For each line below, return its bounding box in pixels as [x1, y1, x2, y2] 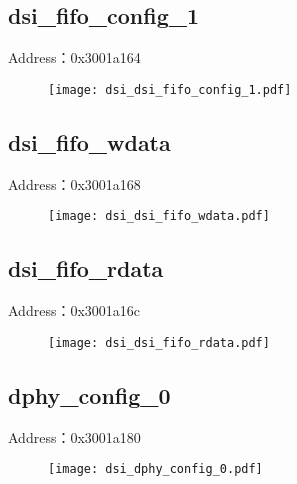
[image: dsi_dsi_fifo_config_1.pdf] [48, 82, 292, 97]
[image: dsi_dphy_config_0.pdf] [48, 462, 263, 477]
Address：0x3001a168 [8, 173, 141, 194]
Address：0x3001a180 [8, 426, 141, 447]
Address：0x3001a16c [8, 300, 141, 321]
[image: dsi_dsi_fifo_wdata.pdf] [48, 209, 270, 224]
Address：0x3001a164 [8, 47, 141, 68]
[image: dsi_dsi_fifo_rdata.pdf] [48, 335, 270, 350]
